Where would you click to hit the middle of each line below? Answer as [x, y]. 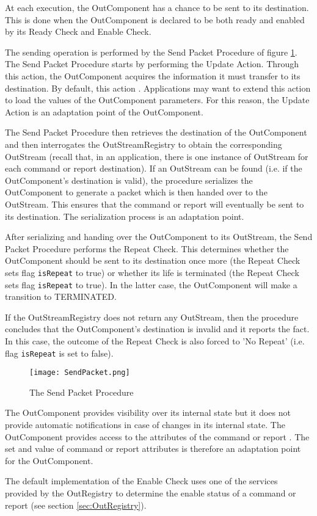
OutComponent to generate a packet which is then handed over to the [136, 192]
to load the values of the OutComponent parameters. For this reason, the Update [157, 100]
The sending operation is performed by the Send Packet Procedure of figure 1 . [151, 52]
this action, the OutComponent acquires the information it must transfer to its [153, 75]
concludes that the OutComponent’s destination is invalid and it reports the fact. [157, 329]
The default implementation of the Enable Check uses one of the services [141, 481]
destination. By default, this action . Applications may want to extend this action [158, 88]
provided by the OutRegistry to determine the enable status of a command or [151, 493]
